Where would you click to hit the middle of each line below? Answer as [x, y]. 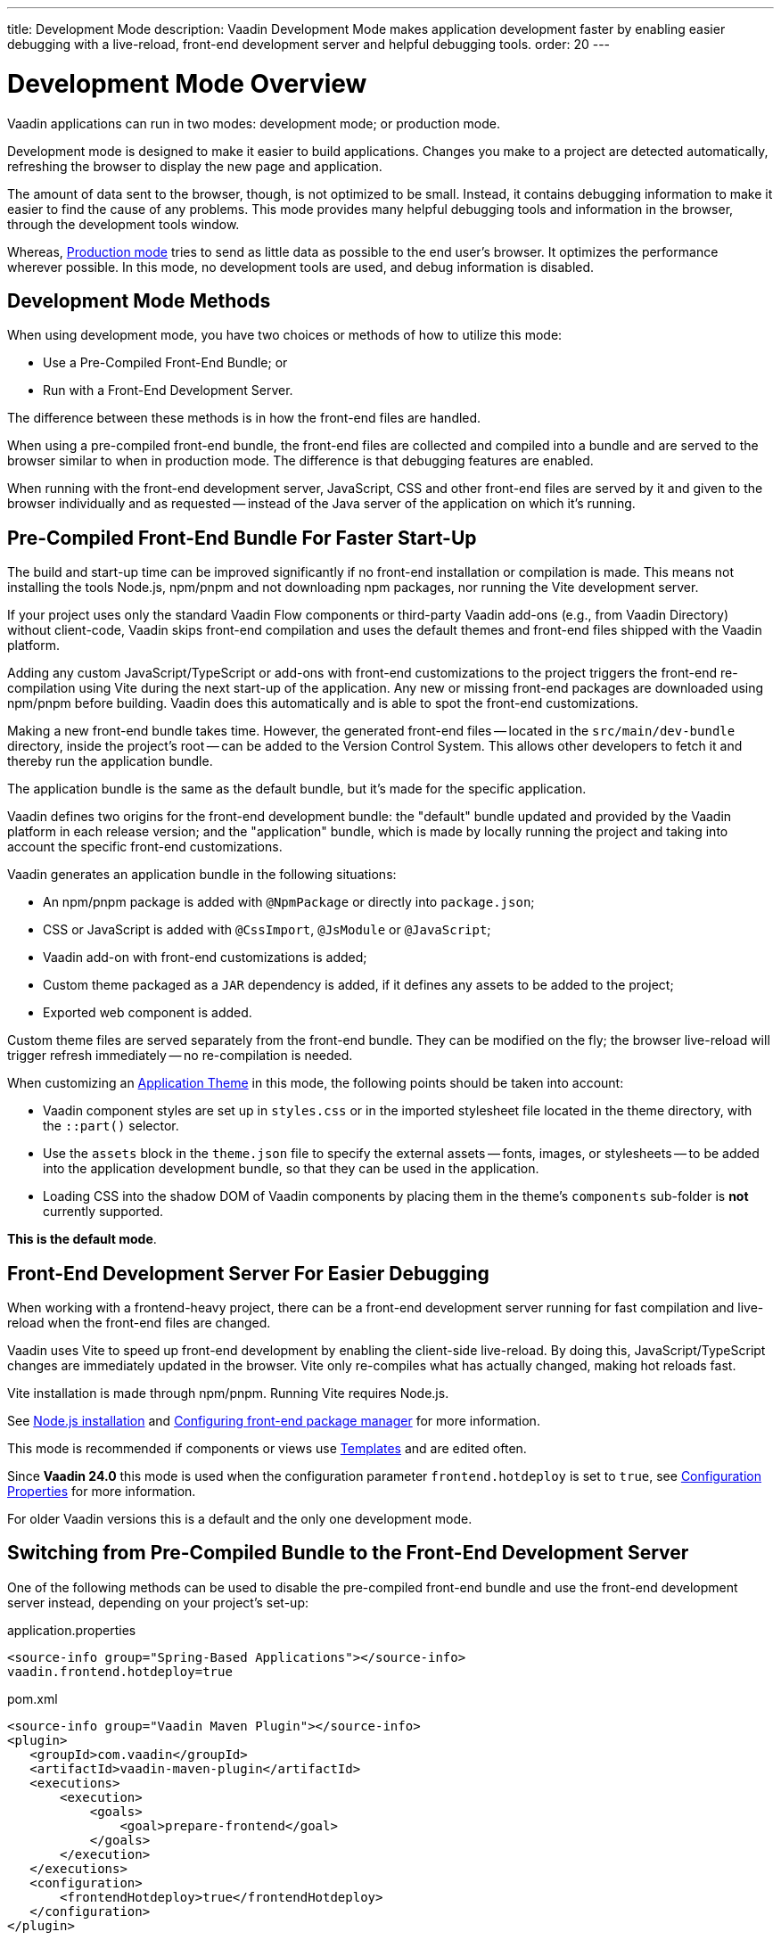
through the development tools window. [123, 224]
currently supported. [103, 1212]
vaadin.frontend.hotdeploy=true [120, 1671]
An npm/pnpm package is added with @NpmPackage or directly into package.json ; [289, 902]
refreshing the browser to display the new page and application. [195, 166]
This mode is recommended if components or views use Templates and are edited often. [267, 1449]
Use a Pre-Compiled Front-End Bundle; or [165, 363]
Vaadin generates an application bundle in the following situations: [202, 875]
